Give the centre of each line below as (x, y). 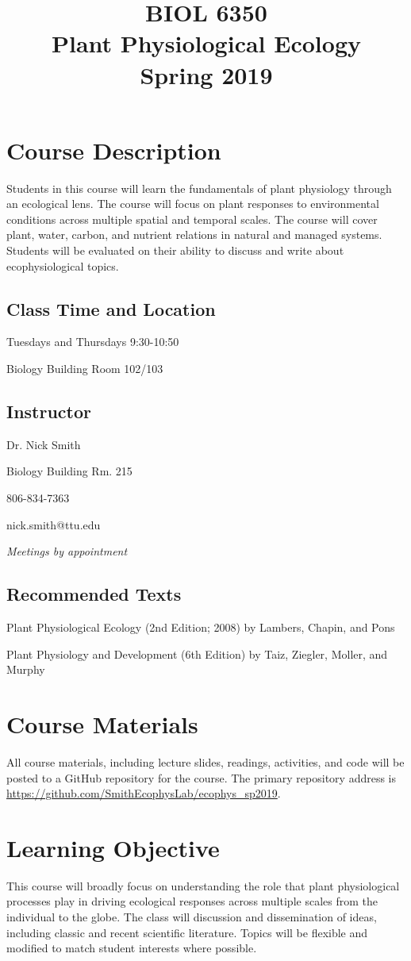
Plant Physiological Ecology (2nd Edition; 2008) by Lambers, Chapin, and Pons (201, 627)
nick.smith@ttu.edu (54, 524)
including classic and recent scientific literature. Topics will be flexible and (187, 932)
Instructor (49, 411)
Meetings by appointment (67, 551)
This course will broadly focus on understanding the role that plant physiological (203, 885)
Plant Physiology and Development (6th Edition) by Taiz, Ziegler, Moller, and (197, 653)
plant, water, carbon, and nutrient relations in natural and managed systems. (194, 234)
